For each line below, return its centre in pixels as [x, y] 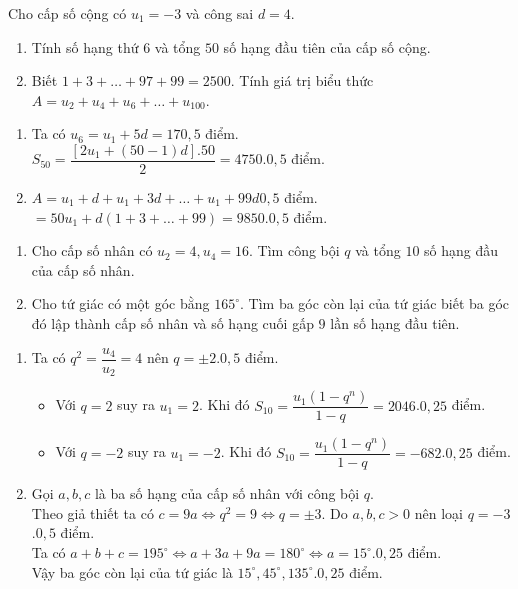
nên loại [438, 512]
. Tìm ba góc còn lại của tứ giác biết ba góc [375, 303]
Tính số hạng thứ [85, 46]
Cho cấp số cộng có [67, 13]
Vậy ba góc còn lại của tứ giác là [132, 571]
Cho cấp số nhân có [92, 250]
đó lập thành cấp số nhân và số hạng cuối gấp [172, 323]
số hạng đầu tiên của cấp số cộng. [327, 46]
